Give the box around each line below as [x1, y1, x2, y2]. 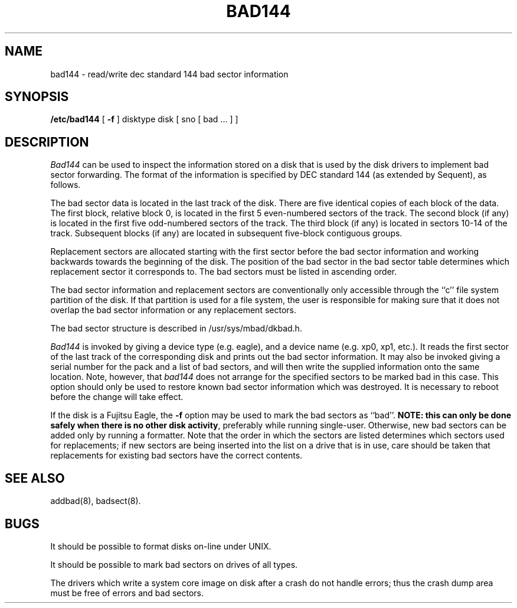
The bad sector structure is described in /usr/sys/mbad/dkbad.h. [50, 323, 302, 334]
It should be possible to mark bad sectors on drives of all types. [50, 559, 298, 570]
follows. [50, 180, 81, 190]
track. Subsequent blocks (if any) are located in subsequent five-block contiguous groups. [50, 228, 403, 239]
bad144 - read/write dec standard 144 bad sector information [50, 69, 289, 79]
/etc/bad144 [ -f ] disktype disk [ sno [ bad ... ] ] [50, 114, 238, 125]
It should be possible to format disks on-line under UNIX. [50, 541, 271, 551]
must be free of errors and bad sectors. [50, 587, 204, 598]
